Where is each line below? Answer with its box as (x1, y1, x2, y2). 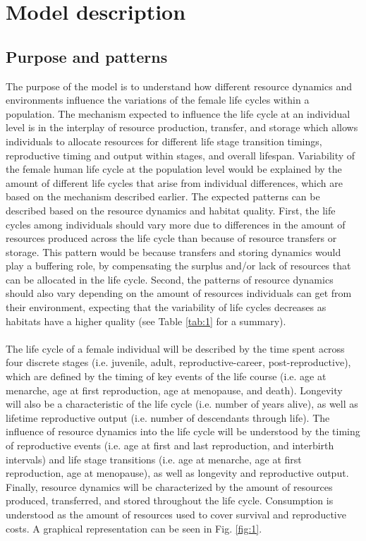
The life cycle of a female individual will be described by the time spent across (6, 341, 345, 355)
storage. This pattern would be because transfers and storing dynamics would (6, 244, 341, 259)
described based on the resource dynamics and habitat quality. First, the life (6, 202, 336, 217)
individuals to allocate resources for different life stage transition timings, (6, 133, 322, 148)
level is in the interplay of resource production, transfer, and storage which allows (6, 120, 358, 135)
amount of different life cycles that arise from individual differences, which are (6, 175, 343, 190)
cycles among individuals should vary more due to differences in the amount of (6, 217, 346, 231)
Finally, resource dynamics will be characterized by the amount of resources (6, 479, 333, 494)
